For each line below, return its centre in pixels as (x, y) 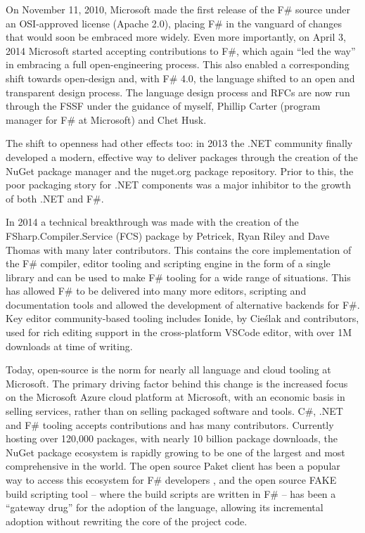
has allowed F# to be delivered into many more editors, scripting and (156, 291)
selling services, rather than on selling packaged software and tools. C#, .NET (174, 411)
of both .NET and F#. (55, 198)
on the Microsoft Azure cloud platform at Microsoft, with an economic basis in (175, 397)
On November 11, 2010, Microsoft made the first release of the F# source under (178, 9)
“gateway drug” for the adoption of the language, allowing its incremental (165, 507)
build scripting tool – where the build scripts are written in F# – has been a (171, 493)
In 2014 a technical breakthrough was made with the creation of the (152, 222)
